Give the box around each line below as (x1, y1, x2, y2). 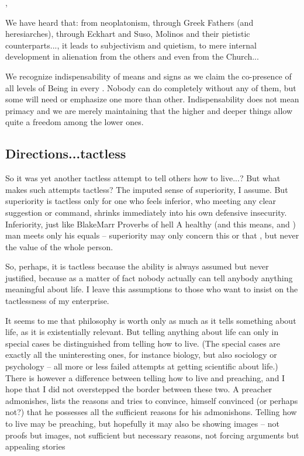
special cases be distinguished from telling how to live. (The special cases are (5, 337, 281, 349)
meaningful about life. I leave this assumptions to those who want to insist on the (5, 283, 298, 295)
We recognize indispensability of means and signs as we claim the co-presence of (5, 70, 292, 82)
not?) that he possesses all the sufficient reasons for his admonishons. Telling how (5, 406, 297, 418)
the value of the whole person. (5, 240, 113, 253)
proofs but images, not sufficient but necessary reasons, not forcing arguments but (5, 429, 299, 441)
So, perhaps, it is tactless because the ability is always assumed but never (5, 260, 269, 272)
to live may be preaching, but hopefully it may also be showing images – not (5, 417, 279, 430)
